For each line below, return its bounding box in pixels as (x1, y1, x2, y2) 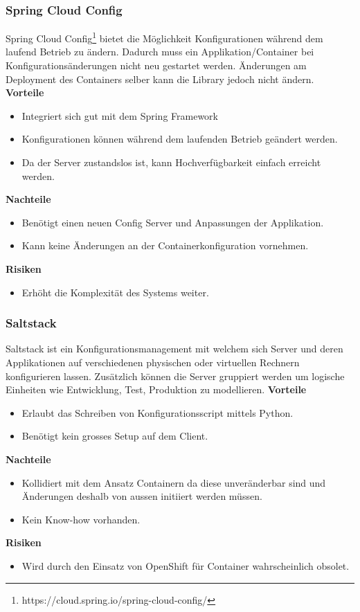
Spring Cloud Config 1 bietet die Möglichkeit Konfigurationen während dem (6, 29, 323, 45)
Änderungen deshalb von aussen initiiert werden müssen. (21, 489, 262, 503)
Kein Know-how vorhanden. (21, 512, 141, 526)
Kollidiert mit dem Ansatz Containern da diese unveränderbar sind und (21, 475, 326, 489)
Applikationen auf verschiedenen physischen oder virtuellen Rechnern (6, 355, 300, 369)
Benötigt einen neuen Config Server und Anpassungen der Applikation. (21, 215, 324, 229)
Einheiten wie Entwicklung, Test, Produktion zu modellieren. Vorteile (6, 382, 307, 397)
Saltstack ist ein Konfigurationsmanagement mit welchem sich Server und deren (6, 341, 343, 356)
